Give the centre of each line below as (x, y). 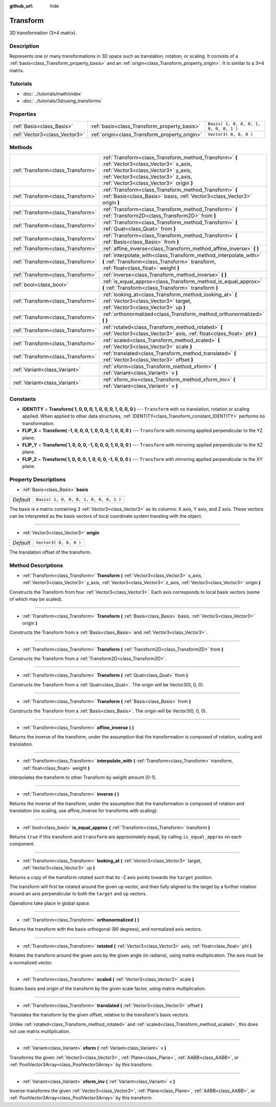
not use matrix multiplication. (40, 1031)
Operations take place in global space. (50, 903)
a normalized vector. (31, 962)
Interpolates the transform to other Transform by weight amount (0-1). (83, 777)
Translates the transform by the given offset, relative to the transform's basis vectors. (99, 1015)
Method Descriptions (36, 565)
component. (22, 844)
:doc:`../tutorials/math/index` (52, 94)
